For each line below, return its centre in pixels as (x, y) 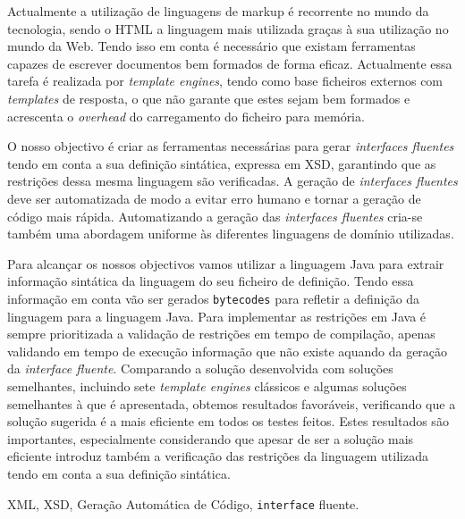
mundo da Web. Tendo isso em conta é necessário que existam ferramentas (211, 46)
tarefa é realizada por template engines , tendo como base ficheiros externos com (225, 81)
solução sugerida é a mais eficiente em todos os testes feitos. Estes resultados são (228, 421)
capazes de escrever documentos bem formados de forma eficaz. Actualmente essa (230, 63)
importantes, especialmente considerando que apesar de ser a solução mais (211, 438)
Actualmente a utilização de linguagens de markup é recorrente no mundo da (218, 11)
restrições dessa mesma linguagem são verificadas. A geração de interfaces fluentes (232, 181)
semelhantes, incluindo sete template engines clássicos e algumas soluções (207, 385)
